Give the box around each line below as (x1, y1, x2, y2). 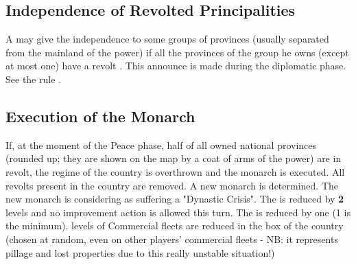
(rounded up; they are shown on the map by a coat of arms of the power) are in (5, 151, 342, 165)
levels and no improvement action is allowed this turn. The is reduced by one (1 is (5, 205, 351, 219)
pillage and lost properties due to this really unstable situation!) (5, 245, 275, 260)
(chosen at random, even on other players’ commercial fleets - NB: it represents (5, 231, 338, 246)
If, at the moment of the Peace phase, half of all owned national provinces (5, 137, 317, 152)
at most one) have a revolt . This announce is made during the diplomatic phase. (5, 58, 346, 73)
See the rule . (5, 71, 61, 86)
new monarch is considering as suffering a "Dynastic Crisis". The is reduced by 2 (5, 192, 344, 206)
